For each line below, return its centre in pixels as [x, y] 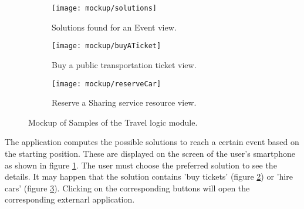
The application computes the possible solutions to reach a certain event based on [152, 142]
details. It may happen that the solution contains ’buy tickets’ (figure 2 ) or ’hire [149, 176]
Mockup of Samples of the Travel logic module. [113, 122]
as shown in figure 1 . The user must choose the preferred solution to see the [141, 165]
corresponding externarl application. [70, 199]
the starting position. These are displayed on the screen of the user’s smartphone [150, 153]
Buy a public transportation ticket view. [124, 64]
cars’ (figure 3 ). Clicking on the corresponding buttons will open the [127, 188]
